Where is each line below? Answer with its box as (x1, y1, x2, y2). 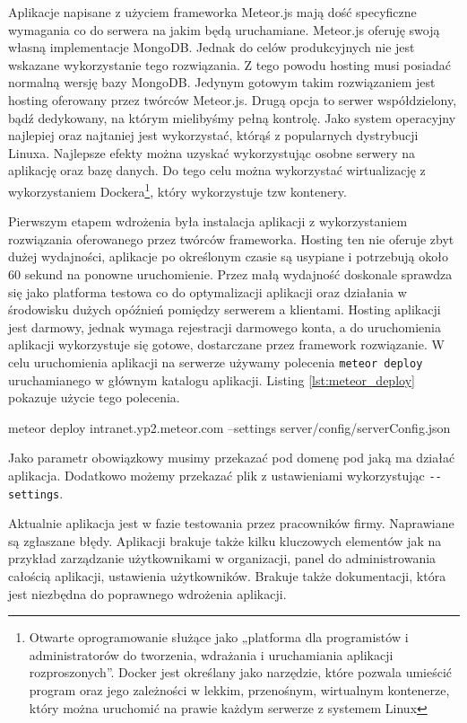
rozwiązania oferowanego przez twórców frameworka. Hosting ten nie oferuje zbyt (8, 229, 454, 248)
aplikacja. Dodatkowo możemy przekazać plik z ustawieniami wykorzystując (8, 465, 425, 484)
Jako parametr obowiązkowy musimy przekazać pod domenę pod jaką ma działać (8, 448, 455, 467)
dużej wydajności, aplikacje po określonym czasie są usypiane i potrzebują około (8, 247, 448, 266)
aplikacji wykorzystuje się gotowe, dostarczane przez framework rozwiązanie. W (8, 335, 445, 354)
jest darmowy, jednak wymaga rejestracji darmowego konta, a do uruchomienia (8, 317, 441, 336)
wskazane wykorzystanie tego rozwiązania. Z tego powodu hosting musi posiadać (8, 55, 451, 74)
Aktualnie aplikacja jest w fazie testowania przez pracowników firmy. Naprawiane (8, 514, 454, 533)
